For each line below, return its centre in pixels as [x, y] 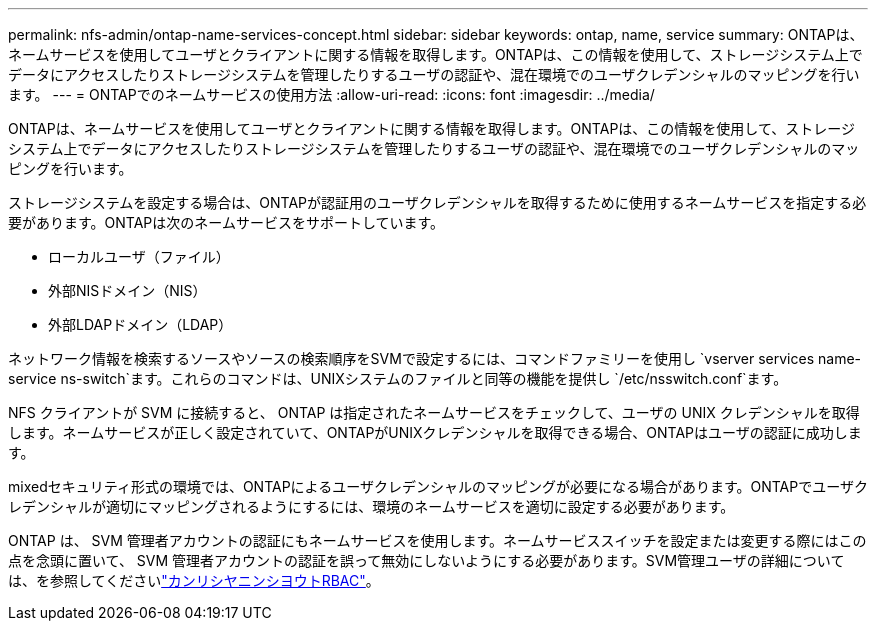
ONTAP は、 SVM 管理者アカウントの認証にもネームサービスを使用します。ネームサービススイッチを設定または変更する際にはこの [437, 540]
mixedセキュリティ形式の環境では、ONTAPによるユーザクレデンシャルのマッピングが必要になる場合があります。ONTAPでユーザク [438, 486]
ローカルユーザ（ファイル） [139, 256]
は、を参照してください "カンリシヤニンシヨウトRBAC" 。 [194, 580]
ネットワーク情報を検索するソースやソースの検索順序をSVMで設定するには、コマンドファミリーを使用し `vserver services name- [435, 358]
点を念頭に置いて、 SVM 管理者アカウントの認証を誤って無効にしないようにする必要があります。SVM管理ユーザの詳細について [426, 560]
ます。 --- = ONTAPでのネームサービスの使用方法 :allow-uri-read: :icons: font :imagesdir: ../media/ [331, 94]
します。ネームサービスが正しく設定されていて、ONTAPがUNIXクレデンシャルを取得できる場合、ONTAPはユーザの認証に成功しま [435, 432]
